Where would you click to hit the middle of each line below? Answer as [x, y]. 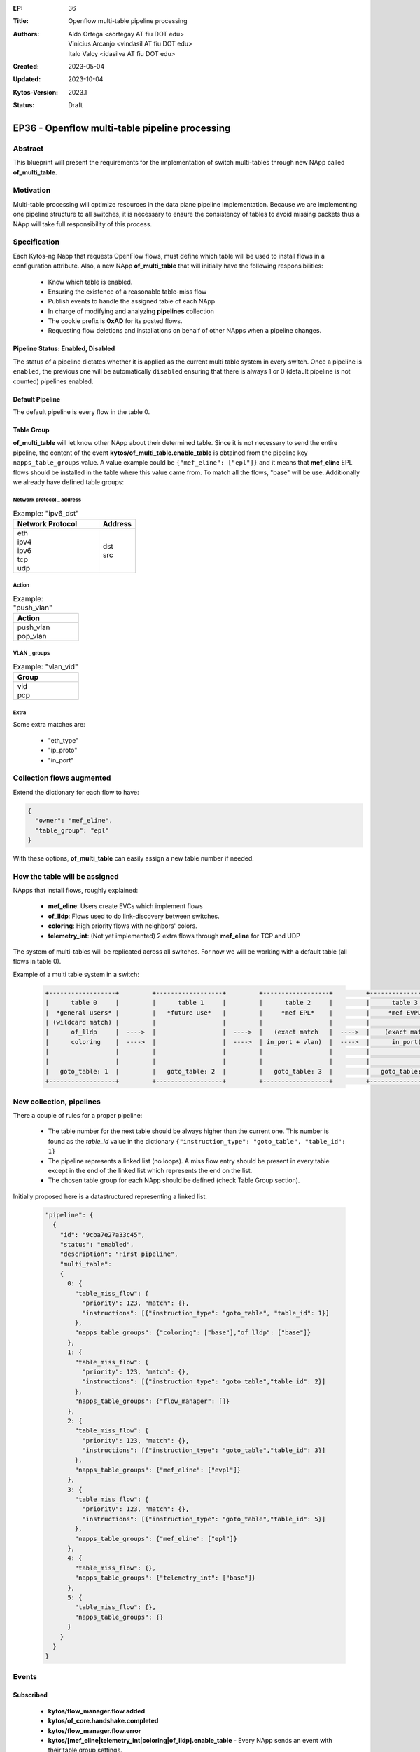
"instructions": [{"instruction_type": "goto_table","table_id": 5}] [204, 1519]
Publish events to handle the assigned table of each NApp [132, 301]
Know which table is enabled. [90, 282]
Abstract [28, 149]
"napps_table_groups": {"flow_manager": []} [152, 1401]
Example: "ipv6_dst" [46, 513]
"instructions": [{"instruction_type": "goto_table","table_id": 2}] [204, 1382]
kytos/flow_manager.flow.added [97, 1711]
